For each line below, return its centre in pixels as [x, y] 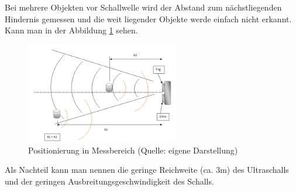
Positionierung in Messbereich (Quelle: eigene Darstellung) [133, 150]
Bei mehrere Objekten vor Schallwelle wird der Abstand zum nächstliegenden [143, 7]
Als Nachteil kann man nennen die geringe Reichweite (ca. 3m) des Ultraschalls [147, 170]
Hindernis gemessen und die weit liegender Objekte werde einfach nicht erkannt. [148, 18]
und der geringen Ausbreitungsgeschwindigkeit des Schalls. [109, 181]
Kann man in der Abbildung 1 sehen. [71, 30]
